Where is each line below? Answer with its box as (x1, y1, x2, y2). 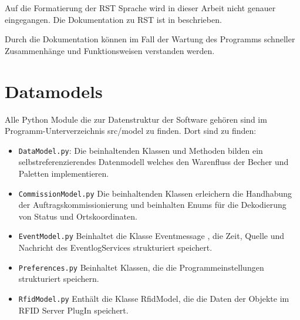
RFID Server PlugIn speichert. (18, 304, 129, 316)
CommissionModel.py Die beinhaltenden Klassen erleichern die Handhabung (18, 187, 292, 199)
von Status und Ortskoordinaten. (18, 210, 137, 222)
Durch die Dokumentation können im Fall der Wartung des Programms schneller (5, 33, 295, 45)
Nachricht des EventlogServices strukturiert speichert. (18, 241, 213, 254)
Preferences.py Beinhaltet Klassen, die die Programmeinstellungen (18, 261, 264, 273)
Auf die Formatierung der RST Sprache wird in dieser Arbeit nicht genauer (5, 2, 276, 14)
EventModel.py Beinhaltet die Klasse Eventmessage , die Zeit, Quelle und (18, 230, 285, 242)
